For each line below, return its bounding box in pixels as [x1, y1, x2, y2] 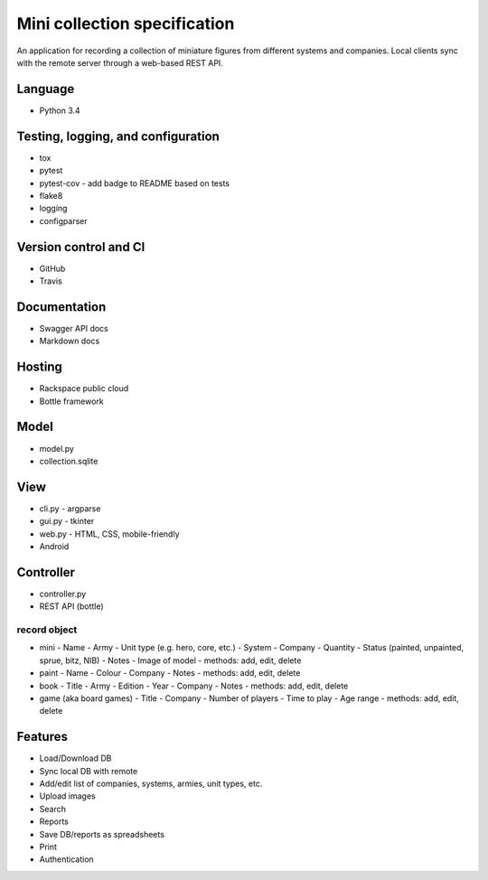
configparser [39, 215, 88, 226]
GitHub [39, 263, 66, 274]
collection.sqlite [39, 455, 99, 466]
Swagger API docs [39, 323, 108, 333]
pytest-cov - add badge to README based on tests [39, 177, 230, 189]
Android [39, 540, 70, 551]
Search [39, 803, 67, 814]
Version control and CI [16, 239, 145, 255]
